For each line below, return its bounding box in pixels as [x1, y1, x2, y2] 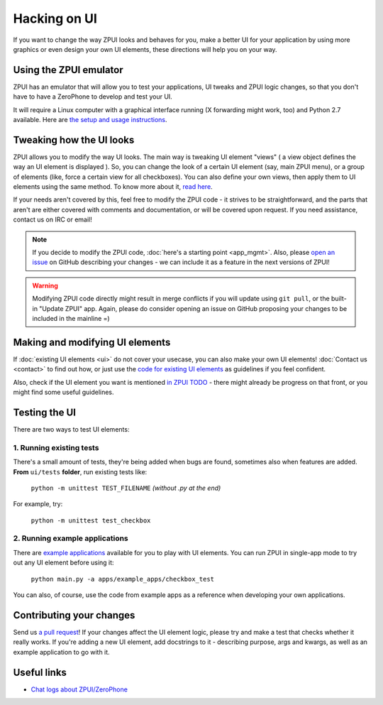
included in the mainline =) [32, 315, 110, 322]
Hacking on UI [13, 11, 97, 26]
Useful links [13, 666, 67, 678]
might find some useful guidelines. [13, 388, 114, 397]
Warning [32, 281, 58, 290]
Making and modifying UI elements [13, 336, 171, 348]
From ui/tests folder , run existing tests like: [13, 467, 148, 476]
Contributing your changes [13, 609, 135, 621]
